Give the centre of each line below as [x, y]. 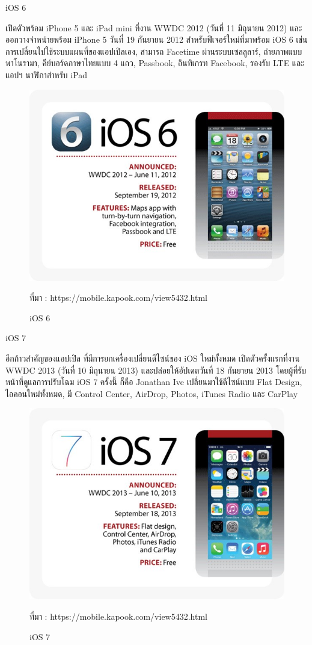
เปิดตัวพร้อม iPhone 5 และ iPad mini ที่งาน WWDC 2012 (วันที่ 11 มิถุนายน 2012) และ [154, 27]
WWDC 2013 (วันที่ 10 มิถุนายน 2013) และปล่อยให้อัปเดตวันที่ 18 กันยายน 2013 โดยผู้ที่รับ [156, 370]
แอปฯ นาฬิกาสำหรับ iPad [47, 74]
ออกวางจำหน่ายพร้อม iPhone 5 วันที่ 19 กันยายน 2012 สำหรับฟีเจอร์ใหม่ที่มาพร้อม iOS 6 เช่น [157, 39]
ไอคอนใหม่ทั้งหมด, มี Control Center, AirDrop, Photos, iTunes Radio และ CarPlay [152, 393]
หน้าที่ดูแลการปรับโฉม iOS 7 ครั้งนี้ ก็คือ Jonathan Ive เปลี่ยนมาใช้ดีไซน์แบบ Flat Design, [154, 382]
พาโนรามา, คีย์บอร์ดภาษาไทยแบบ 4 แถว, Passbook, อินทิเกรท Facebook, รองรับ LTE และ [155, 63]
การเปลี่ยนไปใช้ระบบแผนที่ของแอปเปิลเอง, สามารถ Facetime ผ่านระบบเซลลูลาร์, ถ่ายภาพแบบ [154, 51]
